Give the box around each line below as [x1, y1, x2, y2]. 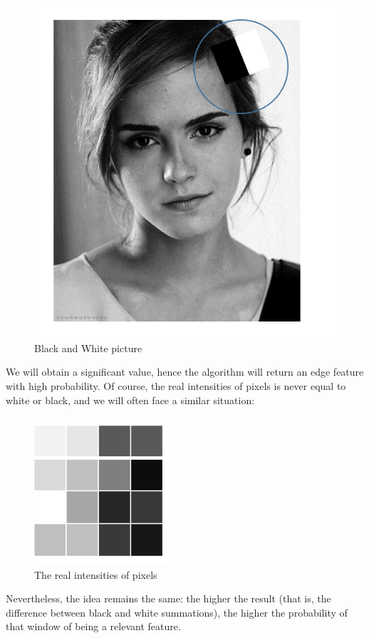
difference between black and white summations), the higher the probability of [6, 604, 348, 619]
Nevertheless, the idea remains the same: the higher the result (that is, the [6, 591, 331, 606]
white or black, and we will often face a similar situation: [6, 392, 255, 407]
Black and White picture [34, 340, 142, 355]
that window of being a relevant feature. [6, 619, 181, 634]
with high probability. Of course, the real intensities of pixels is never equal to [6, 378, 346, 393]
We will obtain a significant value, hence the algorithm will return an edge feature [6, 364, 364, 379]
